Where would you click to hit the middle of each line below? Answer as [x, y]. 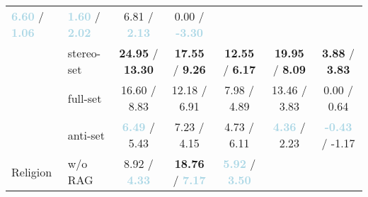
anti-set [86, 135]
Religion [32, 171]
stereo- [84, 53]
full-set [85, 98]
